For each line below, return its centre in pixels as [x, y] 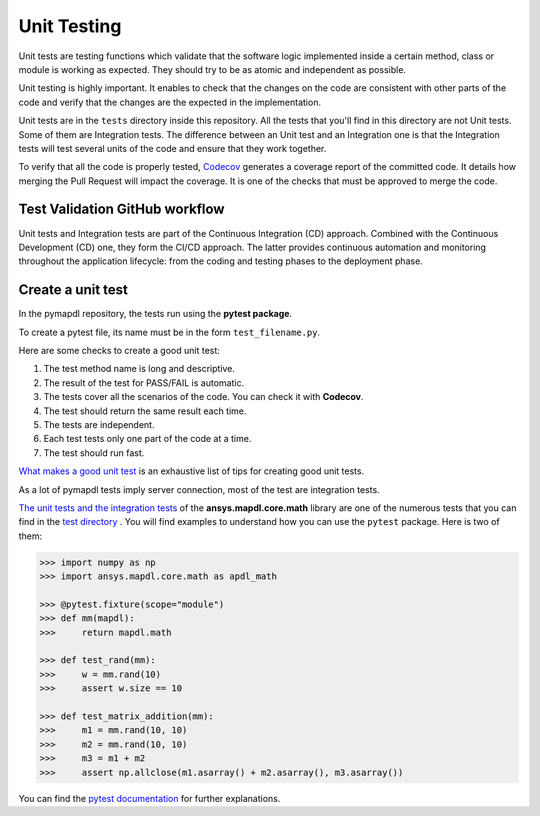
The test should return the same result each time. [145, 411]
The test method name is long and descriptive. [139, 369]
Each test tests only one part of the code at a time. [147, 439]
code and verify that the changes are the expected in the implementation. [170, 102]
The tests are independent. [99, 424]
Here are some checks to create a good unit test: [119, 351]
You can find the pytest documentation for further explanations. [149, 798]
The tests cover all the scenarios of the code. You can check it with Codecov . [203, 397]
